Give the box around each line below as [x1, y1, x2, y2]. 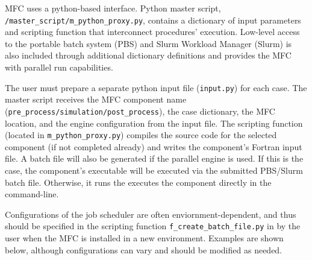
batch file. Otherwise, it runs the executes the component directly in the [5, 176, 272, 188]
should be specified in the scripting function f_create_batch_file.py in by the [5, 220, 301, 232]
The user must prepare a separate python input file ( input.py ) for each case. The [5, 81, 307, 94]
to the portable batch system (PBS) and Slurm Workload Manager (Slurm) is [5, 37, 292, 49]
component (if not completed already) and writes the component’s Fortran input [5, 140, 302, 153]
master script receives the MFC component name [5, 93, 187, 106]
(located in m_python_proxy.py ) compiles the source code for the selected [5, 128, 277, 141]
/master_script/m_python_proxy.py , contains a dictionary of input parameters [5, 13, 301, 26]
